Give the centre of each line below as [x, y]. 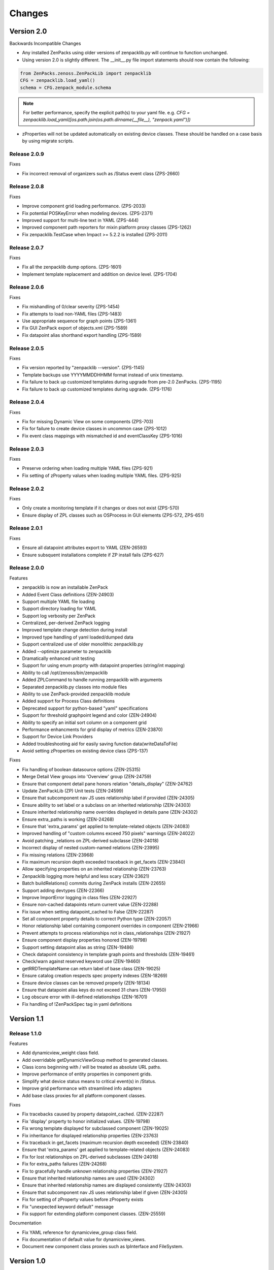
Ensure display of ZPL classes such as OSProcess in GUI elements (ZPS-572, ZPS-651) [113, 515]
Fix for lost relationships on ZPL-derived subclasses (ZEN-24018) [90, 1157]
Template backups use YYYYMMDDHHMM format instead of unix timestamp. [103, 375]
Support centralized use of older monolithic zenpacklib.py [82, 644]
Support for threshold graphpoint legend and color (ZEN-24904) [89, 715]
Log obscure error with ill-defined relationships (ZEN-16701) [85, 997]
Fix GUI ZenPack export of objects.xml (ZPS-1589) [75, 328]
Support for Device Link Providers [58, 737]
